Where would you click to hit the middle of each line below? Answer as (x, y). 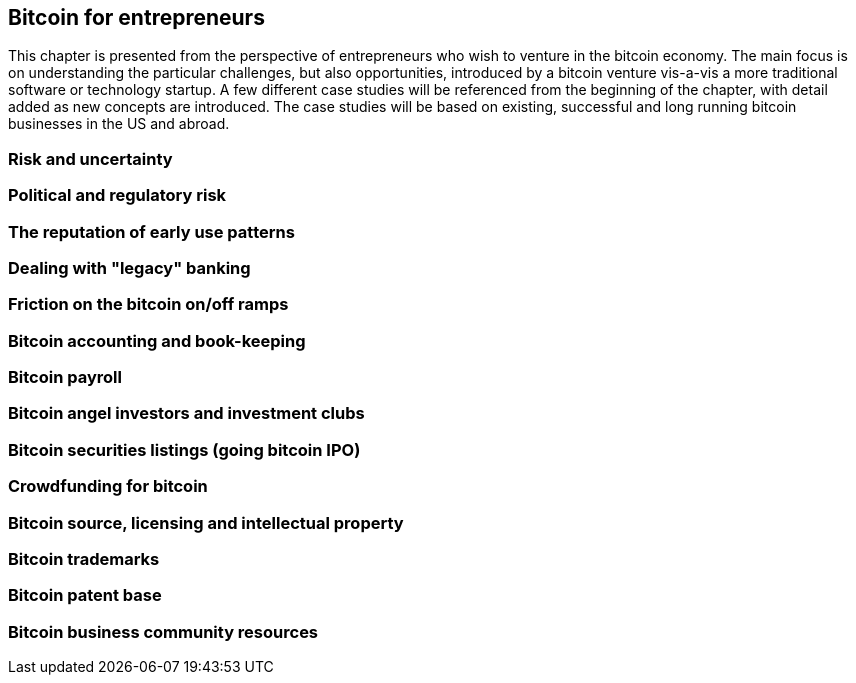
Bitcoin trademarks (84, 558)
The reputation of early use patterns (151, 231)
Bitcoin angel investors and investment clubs (186, 413)
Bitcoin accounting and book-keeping (157, 340)
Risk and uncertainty (90, 158)
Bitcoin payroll (65, 377)
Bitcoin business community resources (163, 631)
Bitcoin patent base (85, 595)
